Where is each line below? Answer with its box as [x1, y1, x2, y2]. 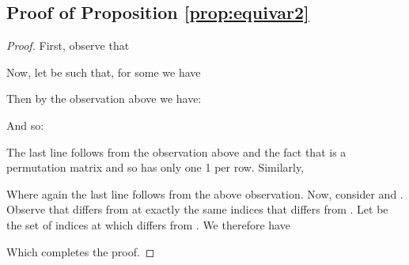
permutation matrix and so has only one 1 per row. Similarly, [6, 159, 305, 176]
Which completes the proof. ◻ [6, 243, 155, 259]
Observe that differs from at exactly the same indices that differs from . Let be [6, 201, 388, 218]
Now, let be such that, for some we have [6, 63, 201, 80]
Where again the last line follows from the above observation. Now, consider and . [6, 185, 403, 202]
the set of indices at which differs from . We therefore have [6, 216, 290, 233]
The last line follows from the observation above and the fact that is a [6, 143, 347, 160]
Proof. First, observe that [6, 37, 130, 54]
